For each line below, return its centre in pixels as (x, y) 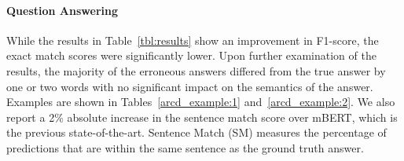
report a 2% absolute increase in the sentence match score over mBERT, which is (202, 117)
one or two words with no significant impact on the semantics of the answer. (190, 86)
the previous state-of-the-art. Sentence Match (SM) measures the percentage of (196, 132)
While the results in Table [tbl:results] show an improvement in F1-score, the (193, 40)
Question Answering (62, 10)
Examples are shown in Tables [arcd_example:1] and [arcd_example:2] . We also (201, 102)
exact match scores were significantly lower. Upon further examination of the (191, 55)
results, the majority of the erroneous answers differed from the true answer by (196, 70)
